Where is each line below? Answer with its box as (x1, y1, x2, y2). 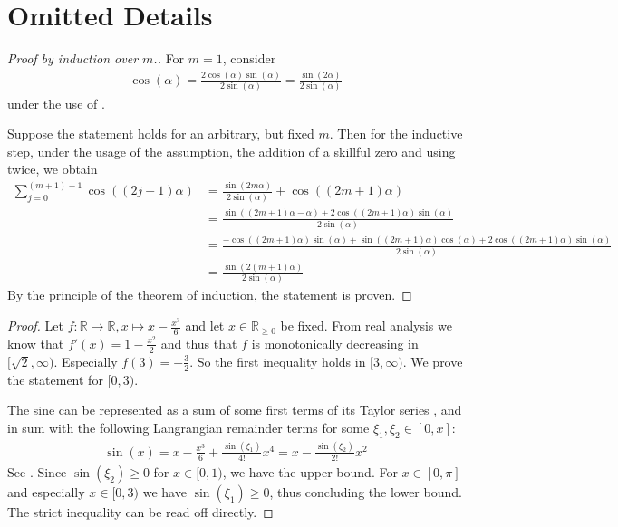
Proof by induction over (7, 49, 139, 68)
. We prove (402, 351, 463, 370)
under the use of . (7, 93, 105, 112)
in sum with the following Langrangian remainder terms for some (7, 417, 370, 436)
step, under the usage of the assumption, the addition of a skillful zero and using (7, 141, 456, 160)
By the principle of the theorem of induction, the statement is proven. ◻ (7, 285, 412, 304)
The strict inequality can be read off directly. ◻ (7, 502, 274, 521)
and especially (7, 482, 85, 501)
